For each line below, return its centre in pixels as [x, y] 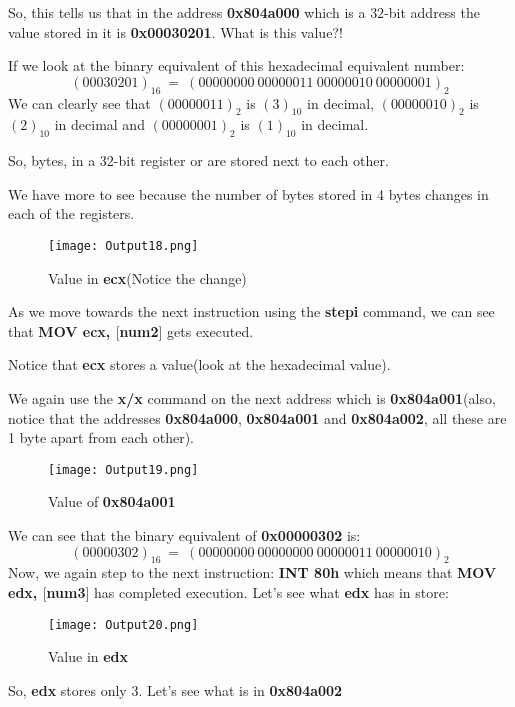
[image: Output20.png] [123, 624]
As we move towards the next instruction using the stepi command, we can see [251, 311]
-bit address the [432, 12]
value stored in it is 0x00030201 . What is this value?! [175, 31]
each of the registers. [71, 213]
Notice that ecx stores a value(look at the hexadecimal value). [199, 364]
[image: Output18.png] [123, 245]
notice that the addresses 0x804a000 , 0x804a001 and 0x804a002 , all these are [257, 417]
